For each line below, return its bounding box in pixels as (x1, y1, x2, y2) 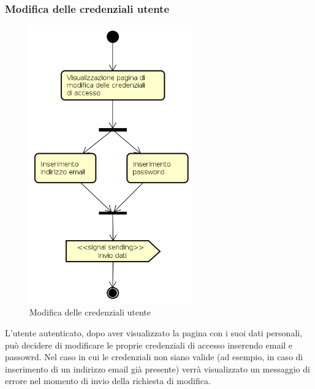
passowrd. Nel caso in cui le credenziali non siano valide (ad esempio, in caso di (5, 350, 303, 363)
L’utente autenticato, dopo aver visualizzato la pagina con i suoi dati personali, (5, 326, 303, 339)
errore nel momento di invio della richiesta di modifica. (5, 374, 211, 387)
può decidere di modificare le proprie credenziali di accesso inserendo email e (5, 338, 293, 351)
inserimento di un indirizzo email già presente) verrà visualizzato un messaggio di (5, 362, 310, 375)
